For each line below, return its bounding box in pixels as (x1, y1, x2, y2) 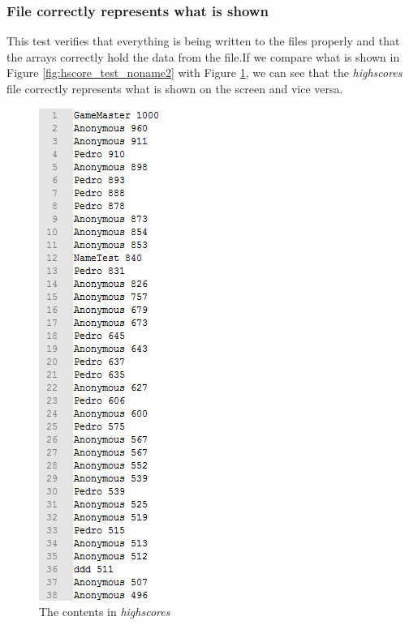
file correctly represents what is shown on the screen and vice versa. (6, 80, 343, 96)
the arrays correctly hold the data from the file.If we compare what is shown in (6, 48, 400, 65)
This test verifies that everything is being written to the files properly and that (6, 32, 400, 49)
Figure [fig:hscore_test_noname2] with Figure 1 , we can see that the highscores (6, 64, 403, 81)
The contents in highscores (39, 603, 170, 620)
